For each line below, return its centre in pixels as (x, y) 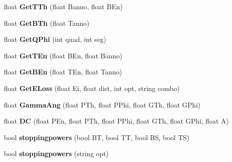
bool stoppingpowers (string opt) (56, 153)
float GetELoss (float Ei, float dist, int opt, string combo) (92, 88)
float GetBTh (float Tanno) (47, 23)
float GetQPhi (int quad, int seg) (55, 39)
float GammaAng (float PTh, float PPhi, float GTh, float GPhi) (102, 104)
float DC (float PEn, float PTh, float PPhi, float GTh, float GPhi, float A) (116, 121)
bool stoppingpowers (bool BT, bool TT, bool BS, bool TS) (97, 137)
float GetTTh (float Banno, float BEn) (63, 6)
